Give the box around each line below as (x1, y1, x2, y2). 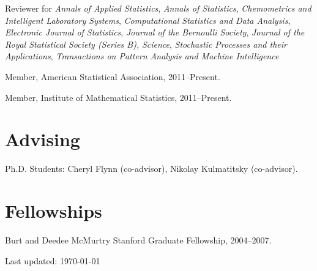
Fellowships (5, 198, 102, 223)
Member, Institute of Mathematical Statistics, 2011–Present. (5, 91, 232, 103)
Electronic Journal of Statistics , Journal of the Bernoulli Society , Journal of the (5, 26, 305, 39)
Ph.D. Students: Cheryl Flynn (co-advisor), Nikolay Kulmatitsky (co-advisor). (5, 162, 298, 175)
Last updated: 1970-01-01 (5, 254, 100, 267)
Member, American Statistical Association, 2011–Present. (5, 70, 220, 83)
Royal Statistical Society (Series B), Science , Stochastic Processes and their (5, 37, 287, 50)
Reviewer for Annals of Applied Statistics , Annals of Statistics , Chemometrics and (5, 2, 311, 14)
